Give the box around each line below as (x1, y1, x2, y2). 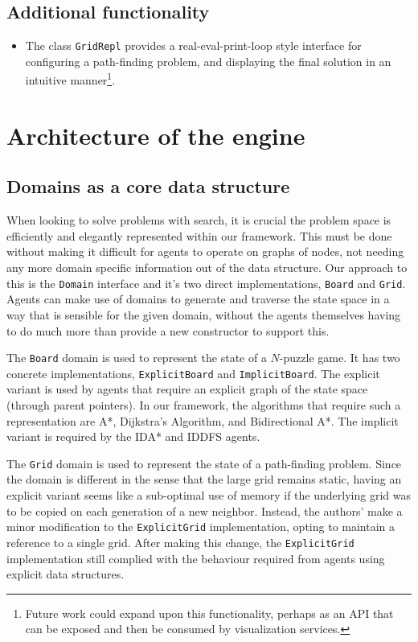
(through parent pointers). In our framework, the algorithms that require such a (6, 397, 401, 413)
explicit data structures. (6, 566, 125, 582)
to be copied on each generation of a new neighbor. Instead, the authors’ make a (6, 502, 403, 519)
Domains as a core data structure (6, 174, 290, 199)
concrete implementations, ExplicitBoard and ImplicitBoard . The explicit (6, 364, 380, 381)
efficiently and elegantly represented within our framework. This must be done (6, 227, 392, 244)
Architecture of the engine (6, 118, 305, 151)
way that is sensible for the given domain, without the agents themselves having (6, 306, 401, 323)
